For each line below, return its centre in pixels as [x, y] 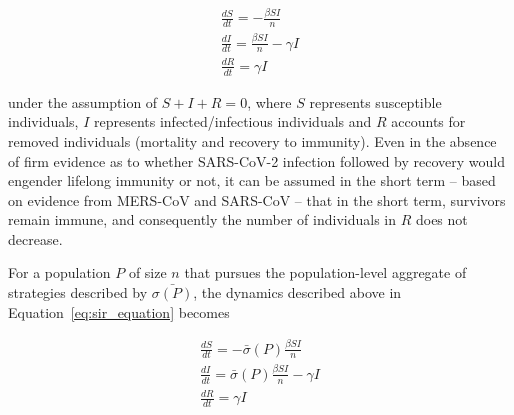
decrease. [35, 238]
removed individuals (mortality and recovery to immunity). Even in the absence [252, 140]
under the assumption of [83, 101]
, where [269, 101]
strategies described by [78, 292]
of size [147, 272]
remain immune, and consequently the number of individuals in [202, 219]
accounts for [428, 121]
